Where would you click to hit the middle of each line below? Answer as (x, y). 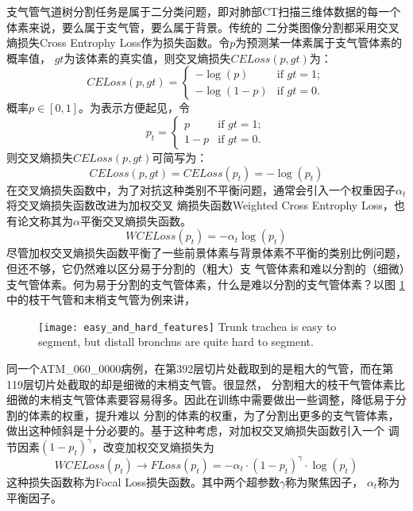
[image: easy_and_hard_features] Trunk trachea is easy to (187, 326)
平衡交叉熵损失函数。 (135, 220)
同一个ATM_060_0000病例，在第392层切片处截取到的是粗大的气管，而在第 (200, 368)
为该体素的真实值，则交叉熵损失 (147, 58)
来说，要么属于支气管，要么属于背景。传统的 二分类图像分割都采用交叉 (214, 27)
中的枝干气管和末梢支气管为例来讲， (101, 300)
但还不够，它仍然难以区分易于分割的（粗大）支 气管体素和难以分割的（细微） (206, 268)
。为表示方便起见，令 (135, 108)
